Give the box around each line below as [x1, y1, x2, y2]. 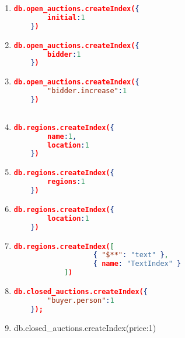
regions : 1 [47, 177, 85, 186]
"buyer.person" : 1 [47, 296, 114, 305]
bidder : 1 [47, 50, 81, 59]
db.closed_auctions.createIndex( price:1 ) [13, 321, 156, 333]
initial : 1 [47, 13, 85, 22]
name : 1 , [47, 132, 77, 141]
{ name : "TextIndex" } [93, 260, 181, 268]
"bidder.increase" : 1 [47, 87, 127, 95]
